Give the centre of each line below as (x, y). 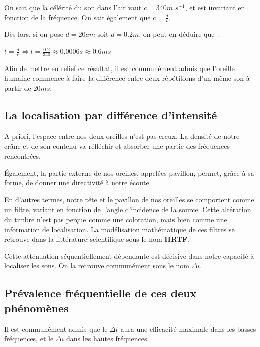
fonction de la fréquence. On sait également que (77, 17)
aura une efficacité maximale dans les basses (188, 329)
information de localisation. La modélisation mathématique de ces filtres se (119, 229)
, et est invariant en (215, 7)
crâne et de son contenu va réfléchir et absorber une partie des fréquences (117, 146)
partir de (18, 88)
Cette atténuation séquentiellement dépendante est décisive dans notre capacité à (129, 256)
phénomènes (36, 307)
